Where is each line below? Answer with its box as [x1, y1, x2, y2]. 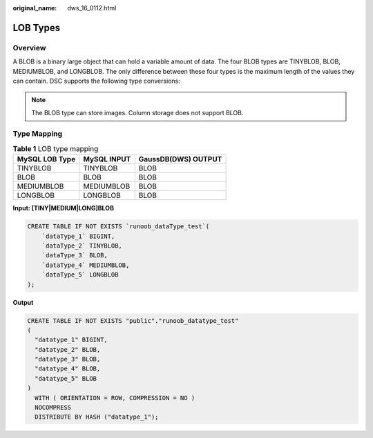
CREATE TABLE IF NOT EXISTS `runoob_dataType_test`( [27, 223, 210, 230]
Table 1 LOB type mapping [12, 144, 99, 154]
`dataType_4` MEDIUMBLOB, [41, 261, 130, 269]
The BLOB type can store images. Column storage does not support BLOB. [31, 108, 244, 117]
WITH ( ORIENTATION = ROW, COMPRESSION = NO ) [35, 394, 195, 401]
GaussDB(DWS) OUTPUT [138, 155, 222, 164]
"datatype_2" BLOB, [35, 346, 101, 353]
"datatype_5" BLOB [35, 375, 97, 382]
